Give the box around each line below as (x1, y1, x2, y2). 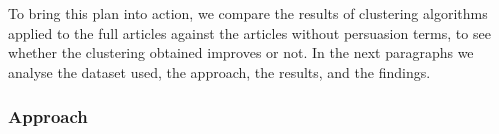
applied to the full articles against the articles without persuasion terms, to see (8, 22, 491, 43)
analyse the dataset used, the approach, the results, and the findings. (8, 61, 431, 82)
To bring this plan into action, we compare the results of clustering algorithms (8, 3, 488, 23)
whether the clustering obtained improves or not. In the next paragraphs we (8, 42, 474, 63)
